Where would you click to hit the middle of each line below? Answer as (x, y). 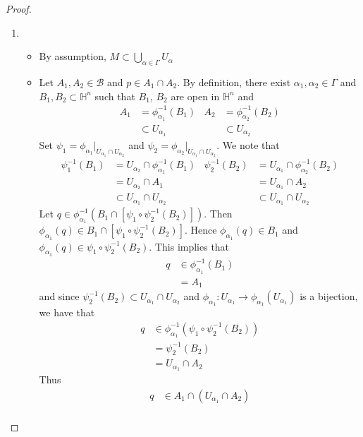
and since (59, 296)
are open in (195, 96)
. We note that (248, 144)
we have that (67, 312)
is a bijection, (329, 296)
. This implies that (189, 246)
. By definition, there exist (234, 82)
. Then (218, 214)
